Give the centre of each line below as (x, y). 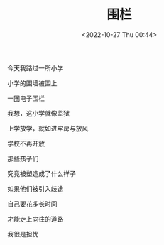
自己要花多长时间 (32, 204)
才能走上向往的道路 (35, 219)
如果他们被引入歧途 (35, 188)
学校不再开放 (26, 143)
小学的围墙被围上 (32, 83)
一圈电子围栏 (26, 98)
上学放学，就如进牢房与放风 (48, 128)
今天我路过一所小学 (35, 67)
